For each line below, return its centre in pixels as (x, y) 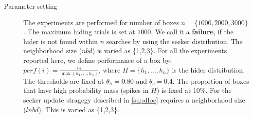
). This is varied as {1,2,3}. (79, 109)
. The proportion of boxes (211, 81)
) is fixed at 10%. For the (194, 90)
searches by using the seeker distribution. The (174, 41)
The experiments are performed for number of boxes (101, 22)
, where (109, 69)
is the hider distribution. (208, 69)
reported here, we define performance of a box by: (98, 60)
